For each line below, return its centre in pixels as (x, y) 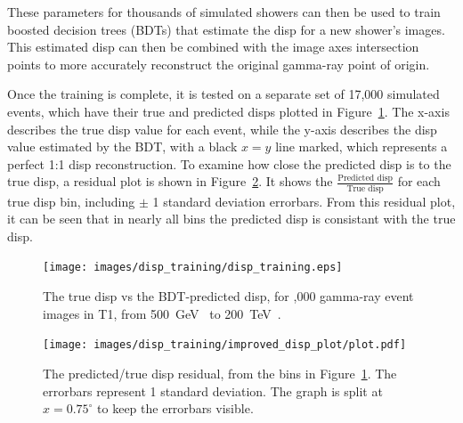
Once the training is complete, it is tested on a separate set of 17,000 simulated (223, 94)
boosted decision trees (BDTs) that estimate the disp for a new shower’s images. (226, 29)
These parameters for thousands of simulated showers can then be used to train (224, 12)
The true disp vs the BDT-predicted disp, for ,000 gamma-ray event (228, 296)
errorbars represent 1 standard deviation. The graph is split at (213, 390)
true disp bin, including (71, 201)
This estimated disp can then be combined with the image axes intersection (213, 47)
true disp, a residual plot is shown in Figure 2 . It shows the (170, 181)
